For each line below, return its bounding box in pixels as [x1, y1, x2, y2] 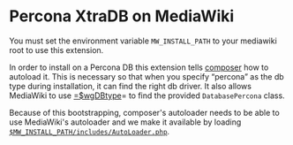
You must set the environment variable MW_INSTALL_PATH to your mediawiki [9, 35, 278, 46]
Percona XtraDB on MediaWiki [9, 6, 235, 27]
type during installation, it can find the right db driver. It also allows [9, 80, 252, 91]
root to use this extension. [9, 44, 104, 55]
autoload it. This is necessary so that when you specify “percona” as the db [9, 71, 284, 81]
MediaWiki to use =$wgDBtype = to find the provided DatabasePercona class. [9, 90, 285, 101]
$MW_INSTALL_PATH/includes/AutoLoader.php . [9, 126, 170, 136]
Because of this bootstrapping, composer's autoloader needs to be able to [9, 107, 280, 118]
